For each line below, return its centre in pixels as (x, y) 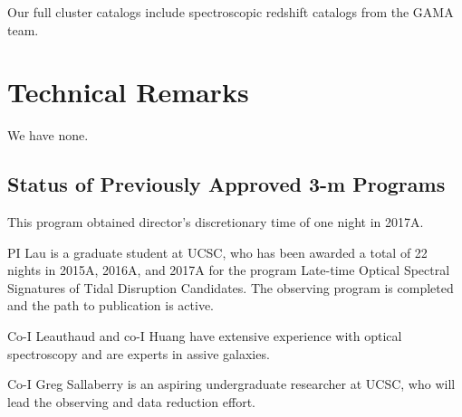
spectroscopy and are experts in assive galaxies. (139, 353)
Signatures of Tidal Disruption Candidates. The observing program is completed (231, 287)
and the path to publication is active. (111, 305)
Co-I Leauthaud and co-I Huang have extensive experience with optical (205, 336)
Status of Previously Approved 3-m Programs (226, 184)
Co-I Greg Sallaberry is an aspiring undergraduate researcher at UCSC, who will (231, 384)
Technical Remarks (128, 92)
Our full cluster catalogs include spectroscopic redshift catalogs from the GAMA (231, 12)
